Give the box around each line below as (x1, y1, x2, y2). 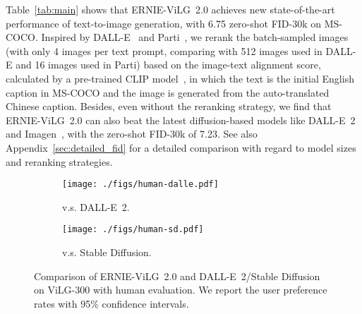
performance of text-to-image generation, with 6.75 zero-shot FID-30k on (6, 16, 322, 30)
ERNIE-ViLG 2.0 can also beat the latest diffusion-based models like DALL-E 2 (6, 112, 356, 127)
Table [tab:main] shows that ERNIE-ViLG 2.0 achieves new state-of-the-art (6, 2, 335, 16)
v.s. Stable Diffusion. (62, 245, 152, 260)
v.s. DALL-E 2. (62, 199, 130, 214)
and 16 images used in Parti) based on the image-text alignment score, (16, 57, 321, 72)
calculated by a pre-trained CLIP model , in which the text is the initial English (6, 71, 354, 85)
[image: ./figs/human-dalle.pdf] (62, 179, 219, 190)
